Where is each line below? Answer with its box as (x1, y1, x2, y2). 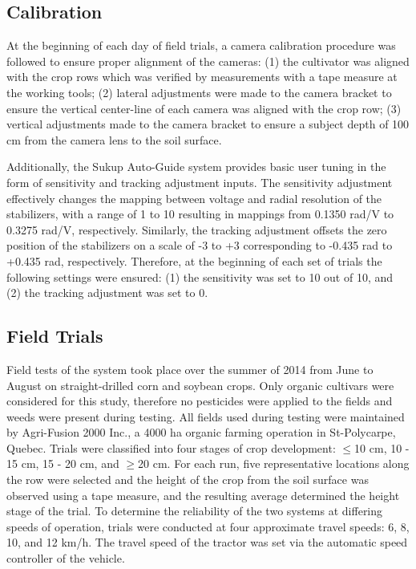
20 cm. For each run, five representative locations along (138, 455, 410, 472)
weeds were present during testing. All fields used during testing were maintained (6, 408, 405, 425)
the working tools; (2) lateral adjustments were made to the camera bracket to (6, 83, 392, 100)
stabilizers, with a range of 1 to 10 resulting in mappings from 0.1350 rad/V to (6, 205, 394, 222)
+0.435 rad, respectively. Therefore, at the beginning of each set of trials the (6, 252, 382, 269)
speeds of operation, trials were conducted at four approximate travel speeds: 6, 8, (6, 518, 410, 534)
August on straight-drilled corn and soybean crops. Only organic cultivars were (6, 376, 394, 393)
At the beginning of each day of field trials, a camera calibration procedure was (6, 37, 396, 54)
